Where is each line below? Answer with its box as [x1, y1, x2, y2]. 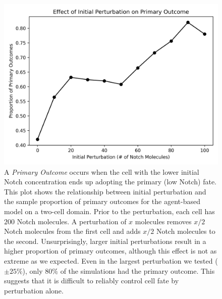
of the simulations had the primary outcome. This [60, 265, 215, 276]
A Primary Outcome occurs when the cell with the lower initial [4, 166, 199, 177]
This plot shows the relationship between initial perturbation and [4, 186, 206, 196]
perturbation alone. [4, 285, 64, 295]
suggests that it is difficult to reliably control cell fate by [4, 275, 179, 286]
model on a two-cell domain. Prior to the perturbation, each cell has [4, 206, 215, 216]
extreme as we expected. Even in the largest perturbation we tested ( [4, 255, 218, 266]
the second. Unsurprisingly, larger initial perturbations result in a [4, 235, 206, 246]
